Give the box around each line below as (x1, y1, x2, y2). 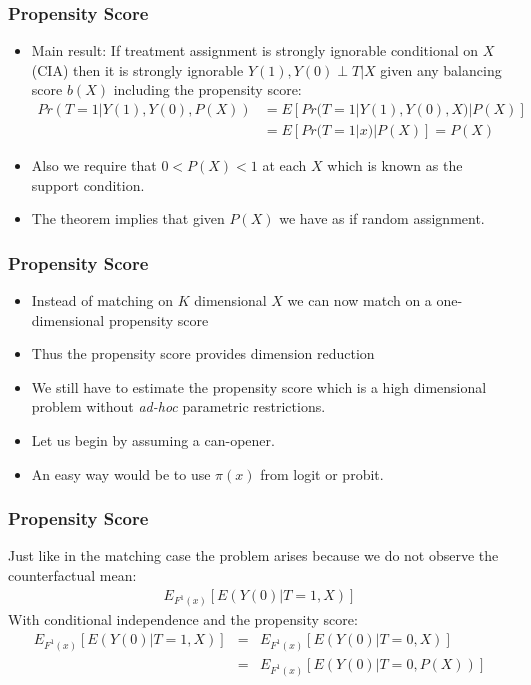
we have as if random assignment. (279, 208, 485, 229)
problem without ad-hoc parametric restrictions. (31, 396, 326, 417)
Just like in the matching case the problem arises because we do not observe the (8, 545, 499, 566)
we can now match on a (287, 290, 432, 311)
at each (262, 155, 307, 176)
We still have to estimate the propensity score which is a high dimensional (31, 376, 487, 397)
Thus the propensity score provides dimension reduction (31, 343, 375, 364)
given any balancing (380, 59, 502, 80)
